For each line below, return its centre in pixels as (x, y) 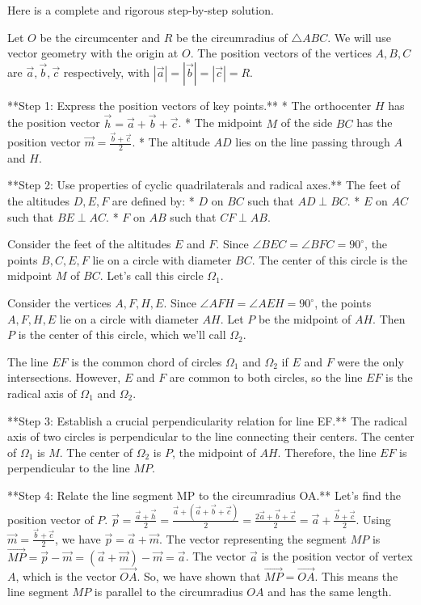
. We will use (359, 37)
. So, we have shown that (199, 575)
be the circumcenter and (100, 37)
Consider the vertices (59, 303)
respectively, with (107, 72)
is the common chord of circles (147, 361)
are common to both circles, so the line (266, 377)
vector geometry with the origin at (93, 53)
